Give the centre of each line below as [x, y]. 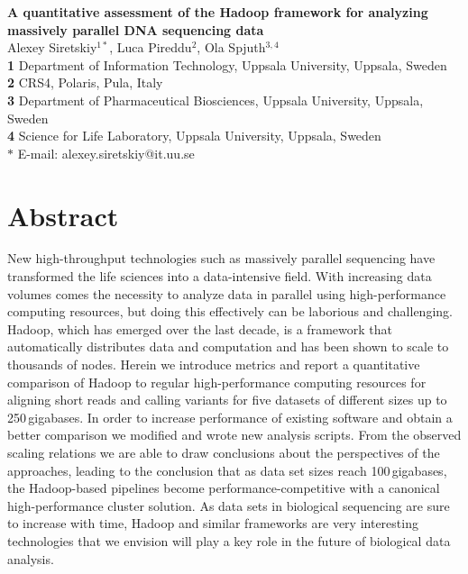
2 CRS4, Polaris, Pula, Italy [85, 82]
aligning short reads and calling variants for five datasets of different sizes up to [227, 400]
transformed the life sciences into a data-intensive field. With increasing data [220, 276]
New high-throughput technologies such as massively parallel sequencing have [221, 258]
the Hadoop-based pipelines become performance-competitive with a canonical [224, 488]
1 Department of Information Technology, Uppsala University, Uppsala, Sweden [227, 64]
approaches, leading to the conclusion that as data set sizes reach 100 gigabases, [227, 470]
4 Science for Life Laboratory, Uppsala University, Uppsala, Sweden [194, 136]
